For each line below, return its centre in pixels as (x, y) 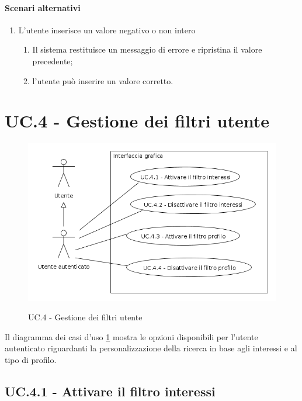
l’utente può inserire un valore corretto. (103, 80)
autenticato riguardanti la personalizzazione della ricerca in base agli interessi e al (151, 348)
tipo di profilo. (31, 359)
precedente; (53, 61)
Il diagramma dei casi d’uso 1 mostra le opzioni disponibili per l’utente (131, 336)
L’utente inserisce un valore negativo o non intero (107, 30)
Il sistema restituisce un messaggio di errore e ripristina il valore (147, 49)
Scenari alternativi (43, 7)
